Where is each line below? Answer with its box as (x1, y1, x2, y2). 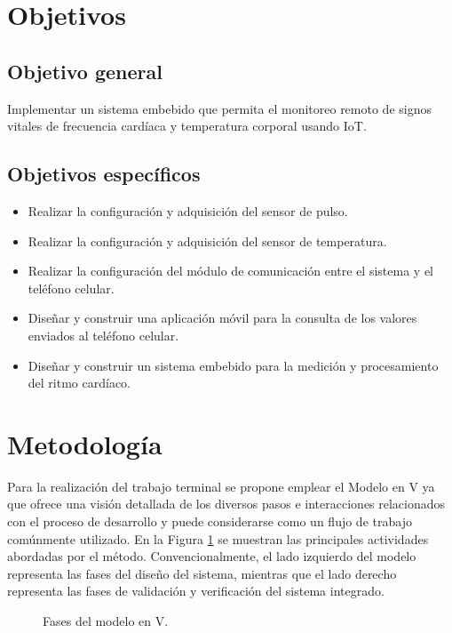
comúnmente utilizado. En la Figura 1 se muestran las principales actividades (7, 529, 429, 548)
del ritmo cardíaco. (28, 373, 131, 392)
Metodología (7, 425, 163, 461)
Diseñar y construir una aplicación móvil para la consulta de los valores (28, 308, 417, 327)
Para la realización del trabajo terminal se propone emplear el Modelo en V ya (7, 477, 435, 495)
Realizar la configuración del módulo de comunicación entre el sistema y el (28, 261, 433, 280)
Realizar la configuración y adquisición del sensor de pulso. (28, 201, 348, 220)
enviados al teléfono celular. (28, 325, 179, 344)
